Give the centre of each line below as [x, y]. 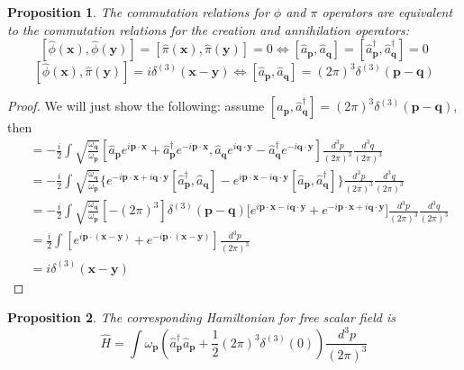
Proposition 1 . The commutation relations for [138, 12]
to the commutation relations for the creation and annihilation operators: [209, 29]
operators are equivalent [387, 12]
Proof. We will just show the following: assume [136, 106]
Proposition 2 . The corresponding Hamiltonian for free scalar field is [201, 317]
